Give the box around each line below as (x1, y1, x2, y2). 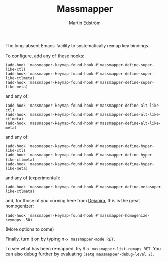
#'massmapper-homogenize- (95, 213, 150, 218)
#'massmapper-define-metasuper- (95, 184, 164, 189)
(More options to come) (5, 226, 54, 232)
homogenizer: (5, 203, 34, 209)
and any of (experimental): (5, 175, 61, 181)
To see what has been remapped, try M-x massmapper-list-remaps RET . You (5, 245, 161, 251)
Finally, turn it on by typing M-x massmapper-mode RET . (5, 236, 115, 242)
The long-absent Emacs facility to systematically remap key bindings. (5, 42, 150, 48)
